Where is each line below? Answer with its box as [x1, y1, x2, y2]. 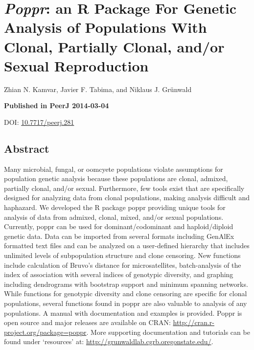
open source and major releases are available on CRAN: [4, 317, 171, 327]
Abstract [4, 140, 49, 156]
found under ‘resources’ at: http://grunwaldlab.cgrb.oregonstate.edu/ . [4, 336, 213, 347]
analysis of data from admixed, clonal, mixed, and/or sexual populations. [4, 211, 224, 222]
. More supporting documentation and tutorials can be [86, 327, 250, 337]
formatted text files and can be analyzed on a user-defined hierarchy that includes [4, 240, 250, 251]
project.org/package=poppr [4, 327, 87, 337]
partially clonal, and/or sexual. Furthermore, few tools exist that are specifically [4, 183, 245, 193]
